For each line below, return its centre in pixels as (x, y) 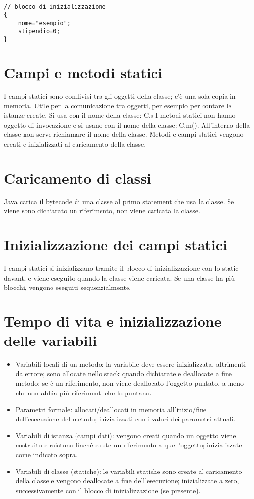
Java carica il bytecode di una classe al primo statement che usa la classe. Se (119, 201)
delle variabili (51, 340)
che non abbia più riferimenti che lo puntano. (83, 392)
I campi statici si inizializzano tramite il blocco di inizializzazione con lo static (121, 268)
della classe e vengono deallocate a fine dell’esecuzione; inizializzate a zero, (127, 481)
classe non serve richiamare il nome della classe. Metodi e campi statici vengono (124, 134)
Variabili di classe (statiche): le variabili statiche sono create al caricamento (129, 471)
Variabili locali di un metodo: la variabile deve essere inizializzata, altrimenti (131, 364)
